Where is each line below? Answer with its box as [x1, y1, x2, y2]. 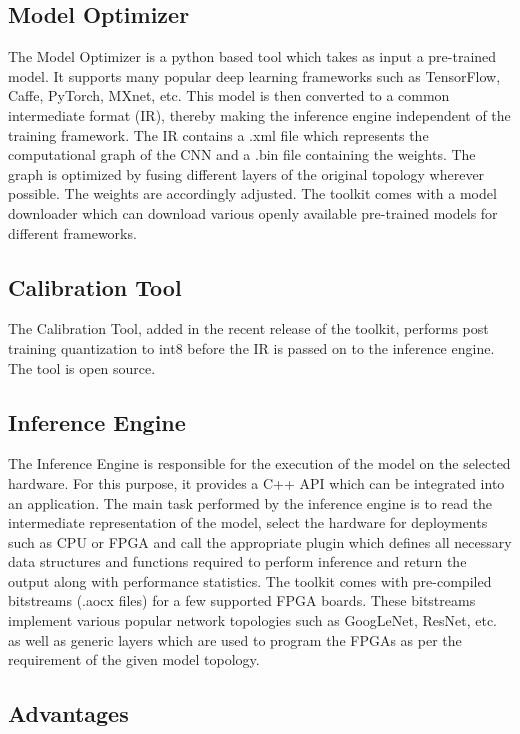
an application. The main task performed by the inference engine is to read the [8, 492, 493, 513]
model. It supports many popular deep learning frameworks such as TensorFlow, [8, 65, 501, 86]
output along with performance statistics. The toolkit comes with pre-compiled [8, 570, 492, 591]
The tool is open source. [8, 357, 156, 378]
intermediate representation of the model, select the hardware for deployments [8, 512, 488, 533]
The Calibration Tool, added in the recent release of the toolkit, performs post [8, 318, 489, 339]
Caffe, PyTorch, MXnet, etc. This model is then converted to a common [8, 85, 450, 106]
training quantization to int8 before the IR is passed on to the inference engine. [8, 337, 495, 358]
